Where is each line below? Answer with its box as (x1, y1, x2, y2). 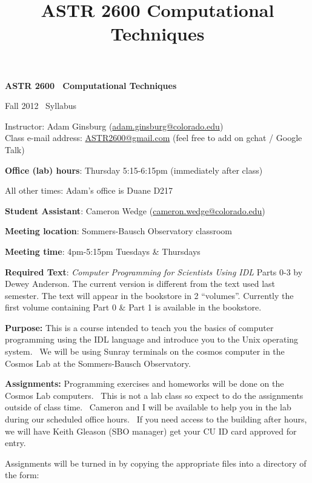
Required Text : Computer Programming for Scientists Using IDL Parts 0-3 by (5, 265, 303, 278)
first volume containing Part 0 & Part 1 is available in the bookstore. (5, 301, 262, 314)
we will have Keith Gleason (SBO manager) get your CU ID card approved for (5, 424, 297, 437)
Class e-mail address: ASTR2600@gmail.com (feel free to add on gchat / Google (5, 131, 302, 144)
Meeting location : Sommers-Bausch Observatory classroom (5, 225, 232, 237)
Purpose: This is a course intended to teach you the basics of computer (5, 321, 274, 333)
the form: (5, 468, 39, 481)
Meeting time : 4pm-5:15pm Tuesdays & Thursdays (5, 245, 201, 257)
